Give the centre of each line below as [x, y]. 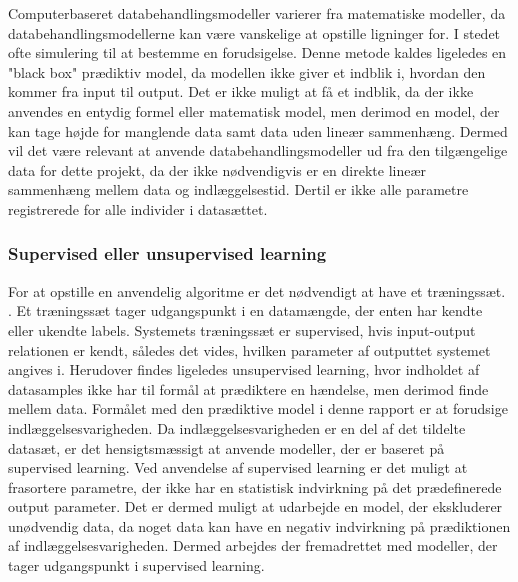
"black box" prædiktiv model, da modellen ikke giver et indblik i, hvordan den [247, 71]
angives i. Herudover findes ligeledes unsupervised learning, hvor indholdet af [244, 369]
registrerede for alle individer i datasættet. [138, 208]
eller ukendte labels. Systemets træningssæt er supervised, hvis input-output [242, 329]
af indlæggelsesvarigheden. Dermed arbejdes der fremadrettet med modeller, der [253, 545]
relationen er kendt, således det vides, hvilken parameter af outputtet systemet [249, 349]
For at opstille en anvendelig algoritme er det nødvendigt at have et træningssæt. [257, 290]
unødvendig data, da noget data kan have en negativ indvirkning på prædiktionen [259, 525]
